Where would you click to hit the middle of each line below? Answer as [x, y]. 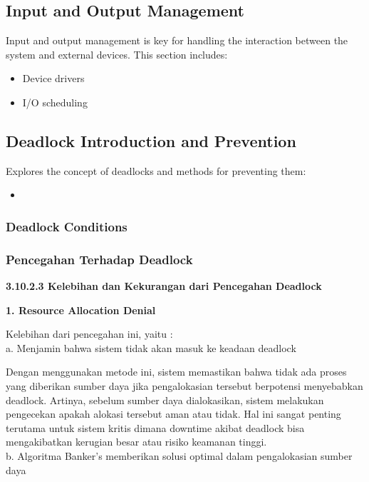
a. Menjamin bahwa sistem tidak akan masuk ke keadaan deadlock [151, 347]
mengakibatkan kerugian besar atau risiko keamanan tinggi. [136, 442]
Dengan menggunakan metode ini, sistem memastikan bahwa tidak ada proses [176, 372]
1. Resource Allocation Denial [81, 310]
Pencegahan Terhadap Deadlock [99, 259]
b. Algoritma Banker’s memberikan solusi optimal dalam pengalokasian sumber [179, 455]
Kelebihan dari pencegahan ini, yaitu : [89, 334]
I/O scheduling [55, 102]
